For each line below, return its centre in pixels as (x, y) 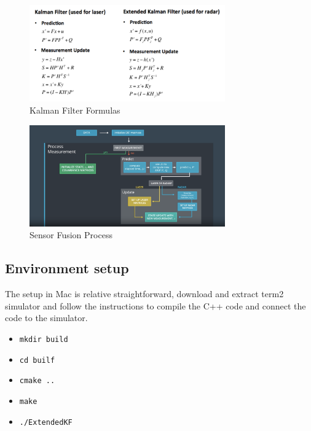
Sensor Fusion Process (71, 235)
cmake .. (37, 381)
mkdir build (44, 340)
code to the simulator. (46, 318)
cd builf (37, 360)
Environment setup (67, 268)
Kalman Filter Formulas (75, 110)
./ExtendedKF (46, 422)
